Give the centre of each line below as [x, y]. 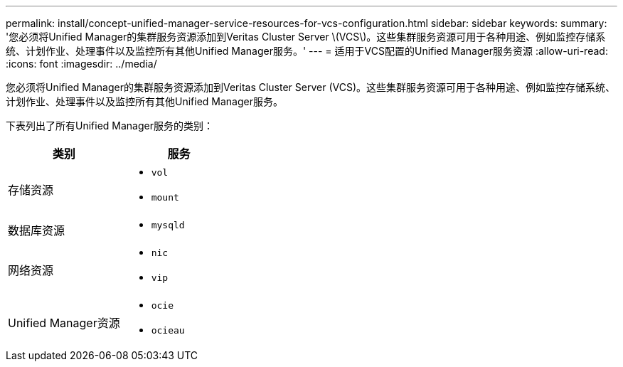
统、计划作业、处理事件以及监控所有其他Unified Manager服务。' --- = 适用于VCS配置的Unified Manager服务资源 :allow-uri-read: [307, 51]
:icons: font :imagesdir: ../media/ [81, 64]
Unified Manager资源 [64, 323]
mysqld [168, 225]
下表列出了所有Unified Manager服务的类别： [110, 126]
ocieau [168, 330]
